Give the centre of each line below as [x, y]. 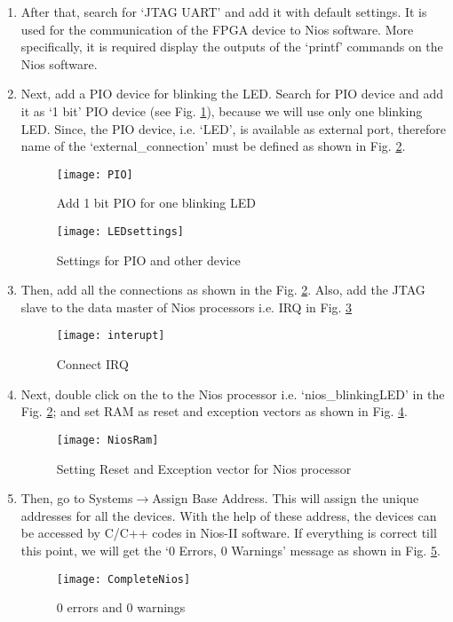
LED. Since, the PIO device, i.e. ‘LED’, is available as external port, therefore [233, 128]
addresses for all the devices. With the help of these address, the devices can [229, 515]
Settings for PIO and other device [148, 260]
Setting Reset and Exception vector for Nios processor [204, 468]
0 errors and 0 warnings [121, 607]
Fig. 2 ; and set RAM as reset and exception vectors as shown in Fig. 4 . [214, 411]
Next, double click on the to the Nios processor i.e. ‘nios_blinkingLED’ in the [233, 394]
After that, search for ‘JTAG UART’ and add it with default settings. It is [224, 12]
